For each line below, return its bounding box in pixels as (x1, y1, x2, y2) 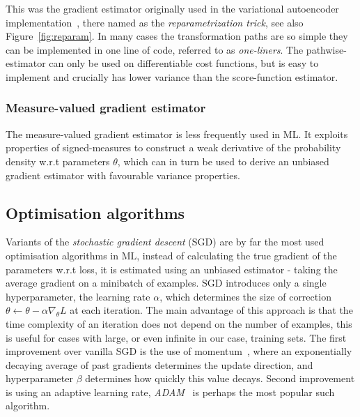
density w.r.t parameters (6, 153, 110, 168)
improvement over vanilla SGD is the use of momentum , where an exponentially (6, 344, 352, 358)
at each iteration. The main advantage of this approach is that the (70, 303, 353, 317)
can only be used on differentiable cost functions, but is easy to (49, 56, 319, 70)
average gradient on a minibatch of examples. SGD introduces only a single (6, 275, 327, 290)
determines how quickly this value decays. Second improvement (85, 371, 355, 386)
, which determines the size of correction (159, 289, 331, 303)
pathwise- (306, 42, 347, 56)
